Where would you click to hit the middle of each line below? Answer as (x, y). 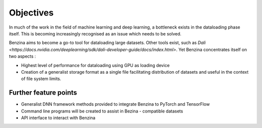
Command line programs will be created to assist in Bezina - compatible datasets (102, 111)
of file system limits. (41, 79)
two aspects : (23, 56)
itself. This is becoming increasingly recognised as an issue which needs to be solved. (95, 33)
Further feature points (43, 93)
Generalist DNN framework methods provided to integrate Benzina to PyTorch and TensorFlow (115, 104)
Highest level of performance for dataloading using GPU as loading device (95, 65)
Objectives (31, 13)
